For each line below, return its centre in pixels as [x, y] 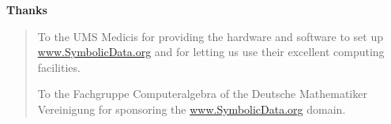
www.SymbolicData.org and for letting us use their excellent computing [211, 52]
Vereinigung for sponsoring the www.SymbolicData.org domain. [192, 109]
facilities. [59, 67]
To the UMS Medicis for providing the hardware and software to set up [210, 36]
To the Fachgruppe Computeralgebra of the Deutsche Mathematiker [202, 94]
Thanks [27, 9]
